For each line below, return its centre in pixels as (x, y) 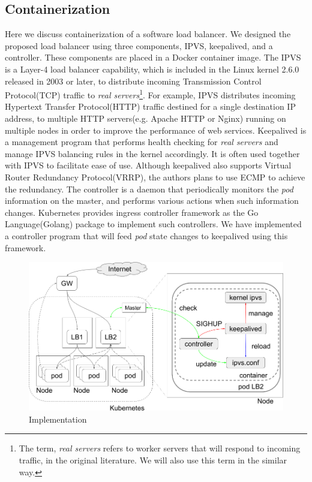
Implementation (58, 419)
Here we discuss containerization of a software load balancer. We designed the (148, 34)
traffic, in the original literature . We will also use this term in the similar (153, 460)
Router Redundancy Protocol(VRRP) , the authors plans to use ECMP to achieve (155, 177)
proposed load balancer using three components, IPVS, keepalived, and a (139, 45)
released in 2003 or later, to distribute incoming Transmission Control (133, 81)
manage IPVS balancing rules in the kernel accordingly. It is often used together (152, 153)
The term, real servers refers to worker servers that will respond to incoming (160, 448)
